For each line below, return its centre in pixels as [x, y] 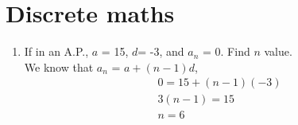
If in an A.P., [56, 51]
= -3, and [161, 51]
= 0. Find [226, 51]
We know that [59, 66]
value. [278, 51]
